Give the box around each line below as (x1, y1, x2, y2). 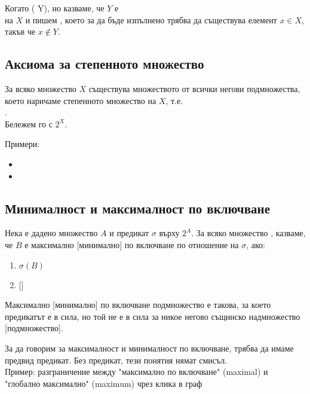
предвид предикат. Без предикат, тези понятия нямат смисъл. (5, 353, 228, 366)
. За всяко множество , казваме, (191, 227, 306, 239)
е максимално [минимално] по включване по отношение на (24, 238, 239, 251)
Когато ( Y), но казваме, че (5, 2, 105, 14)
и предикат (109, 227, 149, 239)
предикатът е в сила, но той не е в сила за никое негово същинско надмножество (5, 310, 300, 322)
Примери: (5, 138, 40, 150)
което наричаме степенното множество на (5, 94, 156, 106)
